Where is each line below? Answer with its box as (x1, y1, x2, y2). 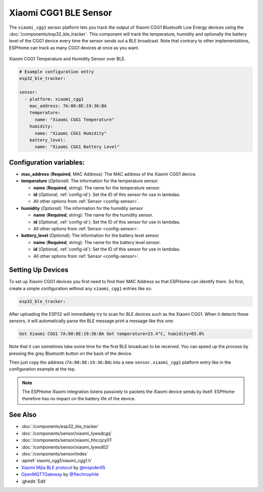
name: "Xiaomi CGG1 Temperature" (35, 117, 114, 122)
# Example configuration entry (19, 69, 94, 75)
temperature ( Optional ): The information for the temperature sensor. (21, 178, 159, 184)
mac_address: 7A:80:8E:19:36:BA (29, 103, 107, 109)
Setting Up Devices (9, 266, 69, 274)
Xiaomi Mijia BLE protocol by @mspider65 (21, 464, 106, 471)
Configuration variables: (9, 158, 85, 166)
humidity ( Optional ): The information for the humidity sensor (21, 205, 144, 211)
